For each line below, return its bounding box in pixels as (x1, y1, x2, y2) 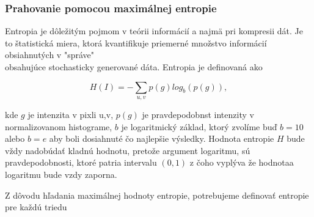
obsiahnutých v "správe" (5, 48, 95, 61)
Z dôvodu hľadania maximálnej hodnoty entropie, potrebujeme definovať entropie (5, 188, 309, 201)
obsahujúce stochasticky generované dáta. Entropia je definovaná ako (5, 61, 263, 73)
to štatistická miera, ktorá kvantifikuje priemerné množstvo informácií (5, 36, 267, 49)
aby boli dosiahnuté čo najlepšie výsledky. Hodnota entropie (49, 132, 274, 145)
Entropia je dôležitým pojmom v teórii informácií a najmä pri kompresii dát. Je (5, 24, 303, 37)
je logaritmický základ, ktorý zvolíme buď (121, 120, 277, 133)
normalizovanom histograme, (5, 120, 112, 133)
